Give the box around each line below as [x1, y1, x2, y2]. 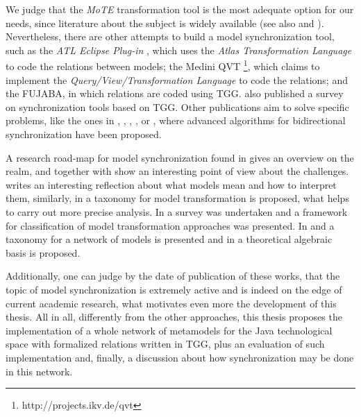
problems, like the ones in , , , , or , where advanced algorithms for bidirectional [6, 113, 346, 128]
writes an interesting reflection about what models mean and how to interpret [6, 177, 337, 192]
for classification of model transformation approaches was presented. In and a [6, 218, 335, 232]
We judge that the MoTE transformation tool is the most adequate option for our [6, 2, 354, 16]
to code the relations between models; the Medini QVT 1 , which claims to [6, 57, 320, 74]
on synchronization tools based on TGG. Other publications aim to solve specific [6, 99, 349, 114]
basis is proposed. [6, 245, 81, 259]
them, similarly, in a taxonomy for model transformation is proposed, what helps [6, 191, 349, 205]
